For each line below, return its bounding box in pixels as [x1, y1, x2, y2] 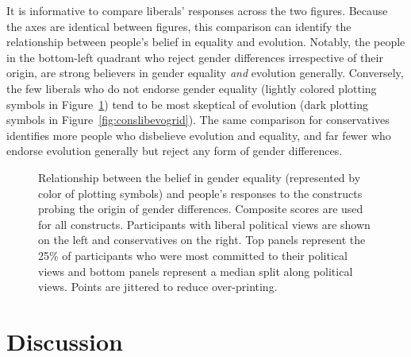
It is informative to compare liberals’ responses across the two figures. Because [6, 2, 388, 18]
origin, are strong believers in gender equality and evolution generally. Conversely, [6, 64, 404, 81]
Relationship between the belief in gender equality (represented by [38, 169, 361, 185]
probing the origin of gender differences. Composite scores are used [38, 200, 363, 217]
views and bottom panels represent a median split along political [38, 262, 353, 279]
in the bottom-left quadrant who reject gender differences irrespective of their [6, 49, 383, 65]
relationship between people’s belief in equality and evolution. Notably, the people [6, 33, 405, 50]
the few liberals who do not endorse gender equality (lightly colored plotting [6, 80, 377, 96]
